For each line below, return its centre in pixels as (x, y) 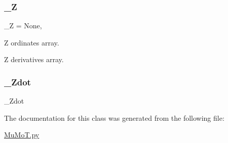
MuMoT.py (22, 135)
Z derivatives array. (34, 59)
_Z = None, (23, 26)
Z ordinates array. (32, 42)
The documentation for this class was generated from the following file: (114, 117)
